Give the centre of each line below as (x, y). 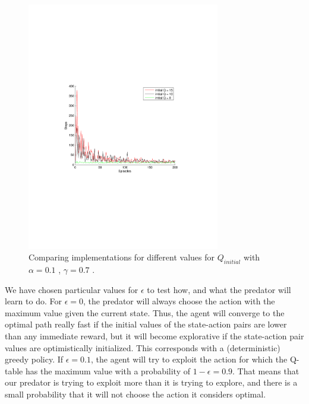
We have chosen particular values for (72, 289)
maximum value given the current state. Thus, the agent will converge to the (145, 312)
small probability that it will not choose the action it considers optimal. (135, 394)
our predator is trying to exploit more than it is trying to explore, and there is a (151, 382)
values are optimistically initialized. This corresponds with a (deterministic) (143, 347)
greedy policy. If (34, 359)
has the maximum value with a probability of (108, 370)
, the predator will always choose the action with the (179, 301)
